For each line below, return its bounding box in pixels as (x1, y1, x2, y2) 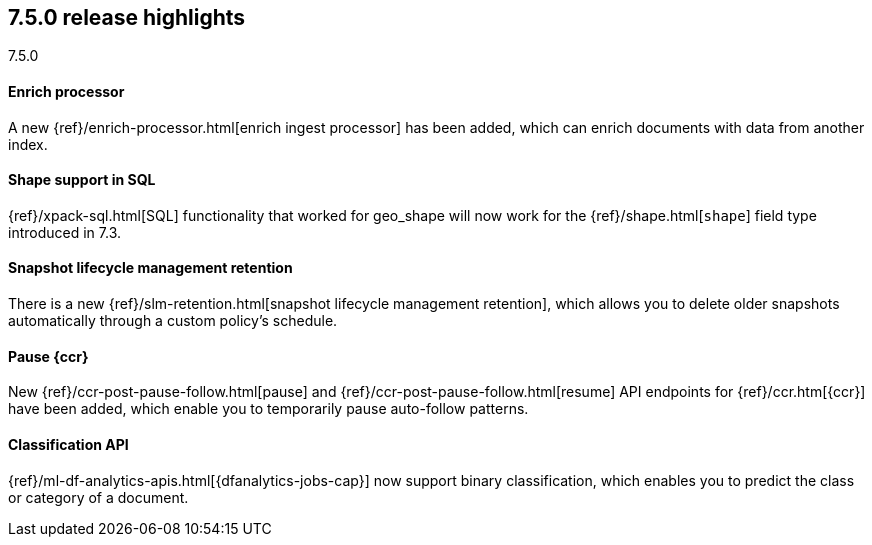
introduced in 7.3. (8, 223, 121, 241)
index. (8, 135, 48, 153)
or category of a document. (8, 488, 189, 506)
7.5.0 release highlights (8, 5, 246, 30)
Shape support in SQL (8, 171, 156, 189)
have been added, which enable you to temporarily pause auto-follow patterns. (8, 400, 529, 418)
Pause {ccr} (8, 347, 89, 365)
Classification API (8, 435, 129, 453)
